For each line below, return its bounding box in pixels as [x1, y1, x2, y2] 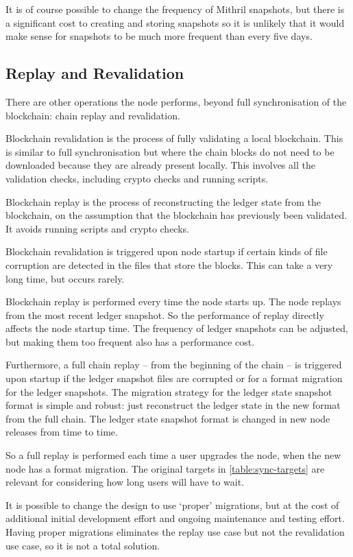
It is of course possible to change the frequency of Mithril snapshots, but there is [5, 2, 345, 16]
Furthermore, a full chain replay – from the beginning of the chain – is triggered [5, 357, 342, 372]
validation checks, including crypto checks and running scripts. [5, 171, 269, 185]
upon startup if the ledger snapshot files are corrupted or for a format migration [5, 371, 343, 386]
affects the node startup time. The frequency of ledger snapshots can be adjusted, [5, 321, 348, 335]
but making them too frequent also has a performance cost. [5, 334, 255, 348]
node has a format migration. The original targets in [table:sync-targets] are [5, 461, 325, 475]
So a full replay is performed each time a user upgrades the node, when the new [5, 448, 341, 462]
